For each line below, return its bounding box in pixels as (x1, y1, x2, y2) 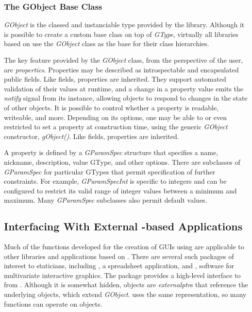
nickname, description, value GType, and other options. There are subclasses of (4, 156, 240, 167)
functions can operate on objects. (4, 298, 102, 309)
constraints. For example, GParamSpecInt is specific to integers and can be (4, 176, 227, 186)
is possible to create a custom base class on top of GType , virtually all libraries (4, 29, 238, 39)
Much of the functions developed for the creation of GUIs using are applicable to (4, 242, 244, 252)
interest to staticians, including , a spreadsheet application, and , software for (4, 260, 234, 271)
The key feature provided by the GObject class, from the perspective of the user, (4, 55, 243, 65)
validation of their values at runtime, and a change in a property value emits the (4, 83, 244, 93)
